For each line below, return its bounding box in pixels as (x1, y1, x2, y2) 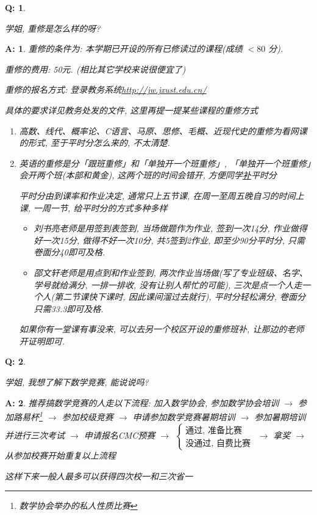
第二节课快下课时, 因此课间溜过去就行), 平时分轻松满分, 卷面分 (54, 290, 305, 303)
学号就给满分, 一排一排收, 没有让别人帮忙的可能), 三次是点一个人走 (34, 278, 302, 291)
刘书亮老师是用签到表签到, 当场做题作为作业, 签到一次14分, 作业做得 (34, 222, 307, 235)
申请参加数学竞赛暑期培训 (132, 410, 235, 423)
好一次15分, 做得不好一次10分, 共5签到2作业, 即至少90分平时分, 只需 (34, 233, 305, 246)
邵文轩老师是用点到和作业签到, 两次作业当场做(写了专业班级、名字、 (34, 266, 308, 279)
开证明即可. (19, 334, 65, 347)
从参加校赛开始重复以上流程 (5, 449, 116, 462)
